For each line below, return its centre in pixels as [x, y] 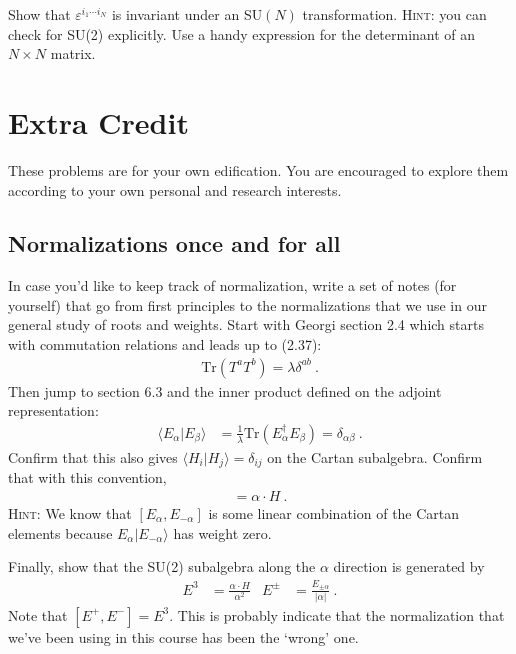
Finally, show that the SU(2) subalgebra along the [162, 566]
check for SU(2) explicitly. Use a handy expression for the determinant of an [242, 33]
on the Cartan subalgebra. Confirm [375, 456]
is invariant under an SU [187, 14]
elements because [60, 532]
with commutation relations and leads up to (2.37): [165, 344]
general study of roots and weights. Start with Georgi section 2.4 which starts [246, 324]
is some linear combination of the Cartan [334, 513]
